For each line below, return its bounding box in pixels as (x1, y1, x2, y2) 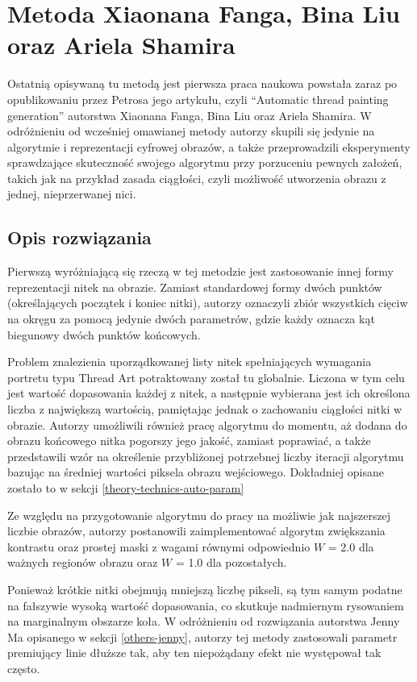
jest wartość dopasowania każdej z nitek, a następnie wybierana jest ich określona (7, 385, 411, 401)
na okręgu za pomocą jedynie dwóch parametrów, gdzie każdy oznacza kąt (7, 310, 375, 327)
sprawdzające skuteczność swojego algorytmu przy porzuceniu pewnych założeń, (7, 154, 402, 171)
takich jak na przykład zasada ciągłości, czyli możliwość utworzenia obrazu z (7, 169, 386, 186)
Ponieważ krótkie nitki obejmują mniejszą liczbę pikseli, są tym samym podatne (7, 580, 402, 597)
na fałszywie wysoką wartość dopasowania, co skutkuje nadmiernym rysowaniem (7, 597, 404, 613)
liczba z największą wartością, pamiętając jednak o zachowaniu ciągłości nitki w (7, 401, 402, 418)
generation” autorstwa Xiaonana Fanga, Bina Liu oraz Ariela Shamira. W (7, 106, 372, 123)
